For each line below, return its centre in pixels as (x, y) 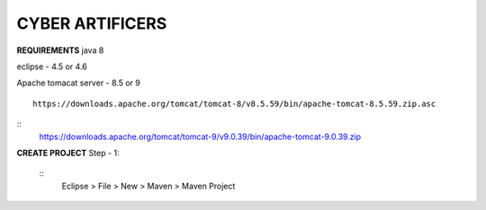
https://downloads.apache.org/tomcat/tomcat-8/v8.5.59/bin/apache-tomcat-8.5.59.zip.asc (234, 104)
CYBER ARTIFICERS (92, 23)
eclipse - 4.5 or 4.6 (52, 66)
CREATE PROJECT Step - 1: (68, 153)
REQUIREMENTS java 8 (60, 50)
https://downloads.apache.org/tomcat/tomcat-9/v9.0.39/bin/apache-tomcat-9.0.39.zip (200, 136)
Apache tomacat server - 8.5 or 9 (79, 83)
